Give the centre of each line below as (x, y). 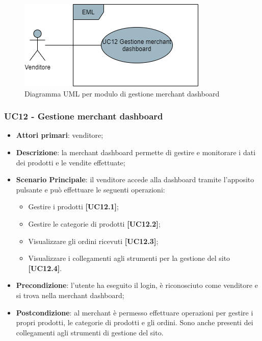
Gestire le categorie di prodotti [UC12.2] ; (94, 223)
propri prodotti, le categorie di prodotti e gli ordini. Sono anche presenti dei (135, 322)
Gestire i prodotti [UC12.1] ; (73, 206)
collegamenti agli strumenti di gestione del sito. (90, 332)
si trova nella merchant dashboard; (70, 295)
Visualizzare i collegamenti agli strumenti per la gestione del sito (129, 258)
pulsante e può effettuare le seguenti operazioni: (90, 189)
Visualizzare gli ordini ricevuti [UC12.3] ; (93, 241)
